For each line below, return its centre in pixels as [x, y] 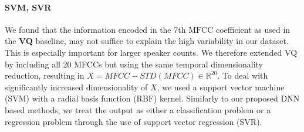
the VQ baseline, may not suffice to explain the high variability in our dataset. [147, 41]
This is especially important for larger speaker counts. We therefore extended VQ [151, 52]
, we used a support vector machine [221, 87]
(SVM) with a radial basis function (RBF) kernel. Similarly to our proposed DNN [152, 98]
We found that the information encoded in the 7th [95, 29]
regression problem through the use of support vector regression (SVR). [134, 121]
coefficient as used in [253, 29]
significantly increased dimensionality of [76, 87]
